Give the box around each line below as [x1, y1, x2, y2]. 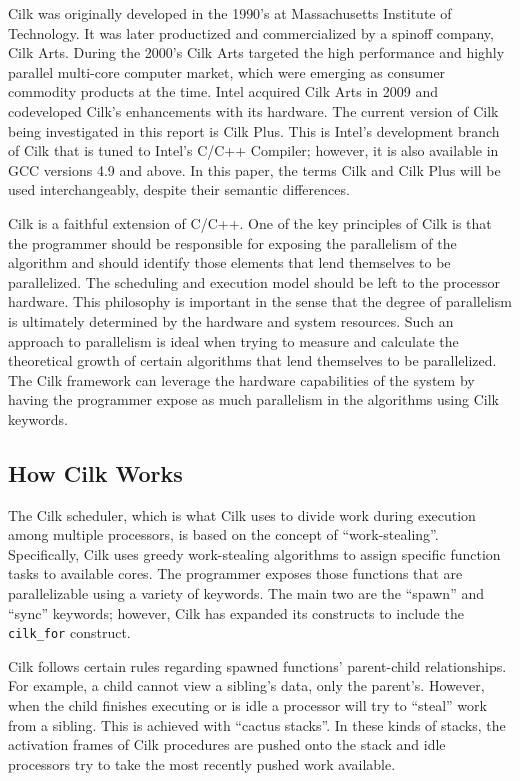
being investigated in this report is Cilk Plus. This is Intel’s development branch [8, 120, 500, 141]
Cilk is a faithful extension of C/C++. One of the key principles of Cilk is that [8, 212, 492, 233]
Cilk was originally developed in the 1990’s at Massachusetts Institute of [8, 3, 452, 23]
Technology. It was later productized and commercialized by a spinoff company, [8, 22, 494, 43]
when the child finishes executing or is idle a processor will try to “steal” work [8, 695, 487, 716]
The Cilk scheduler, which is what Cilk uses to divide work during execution [8, 504, 476, 525]
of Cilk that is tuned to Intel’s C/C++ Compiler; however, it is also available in [8, 140, 499, 161]
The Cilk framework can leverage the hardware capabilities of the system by [8, 369, 475, 390]
